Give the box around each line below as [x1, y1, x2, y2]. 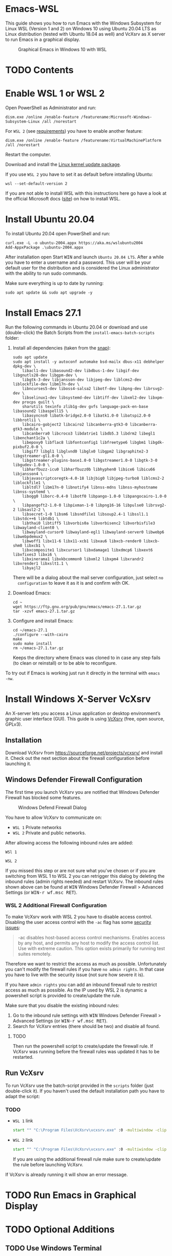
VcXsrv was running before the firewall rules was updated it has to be [12, 1048, 160, 1055]
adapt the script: [5, 1093, 40, 1099]
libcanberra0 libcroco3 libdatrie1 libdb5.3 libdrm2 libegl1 [22, 431, 155, 436]
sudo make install [12, 641, 52, 646]
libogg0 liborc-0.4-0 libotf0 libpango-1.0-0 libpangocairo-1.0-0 [22, 493, 167, 499]
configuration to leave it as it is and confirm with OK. [17, 580, 130, 586]
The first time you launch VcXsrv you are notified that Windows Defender [5, 789, 160, 795]
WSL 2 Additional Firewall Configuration [5, 902, 107, 909]
